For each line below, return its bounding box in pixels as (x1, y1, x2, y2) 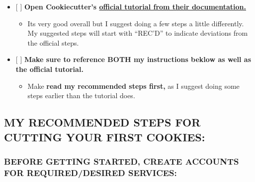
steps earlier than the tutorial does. (27, 90, 135, 101)
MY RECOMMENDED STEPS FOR (4, 115, 201, 130)
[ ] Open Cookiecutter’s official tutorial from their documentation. (15, 1, 246, 11)
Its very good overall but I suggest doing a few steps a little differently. (27, 18, 244, 28)
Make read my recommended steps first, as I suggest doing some (27, 80, 240, 91)
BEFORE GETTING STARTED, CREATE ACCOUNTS (4, 155, 239, 167)
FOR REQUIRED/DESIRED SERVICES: (4, 166, 177, 179)
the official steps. (27, 37, 79, 48)
